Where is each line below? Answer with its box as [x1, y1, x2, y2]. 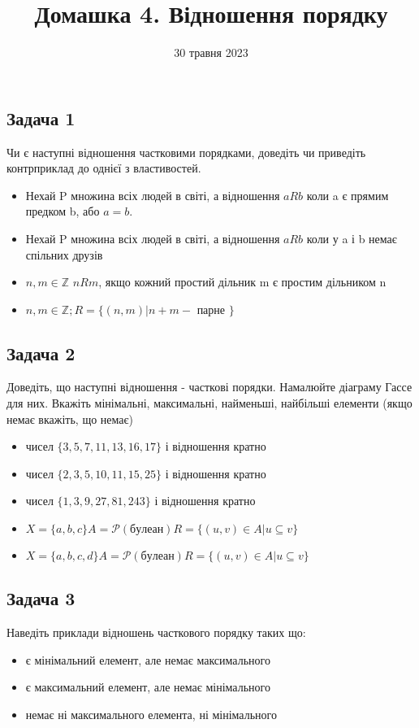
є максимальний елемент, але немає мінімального [25, 678, 270, 695]
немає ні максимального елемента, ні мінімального [25, 706, 277, 723]
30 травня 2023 [174, 44, 248, 61]
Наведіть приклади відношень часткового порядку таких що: [6, 624, 306, 641]
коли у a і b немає [306, 229, 397, 246]
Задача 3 [6, 586, 76, 611]
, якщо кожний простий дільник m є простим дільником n [98, 273, 387, 290]
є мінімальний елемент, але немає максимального [25, 651, 270, 668]
